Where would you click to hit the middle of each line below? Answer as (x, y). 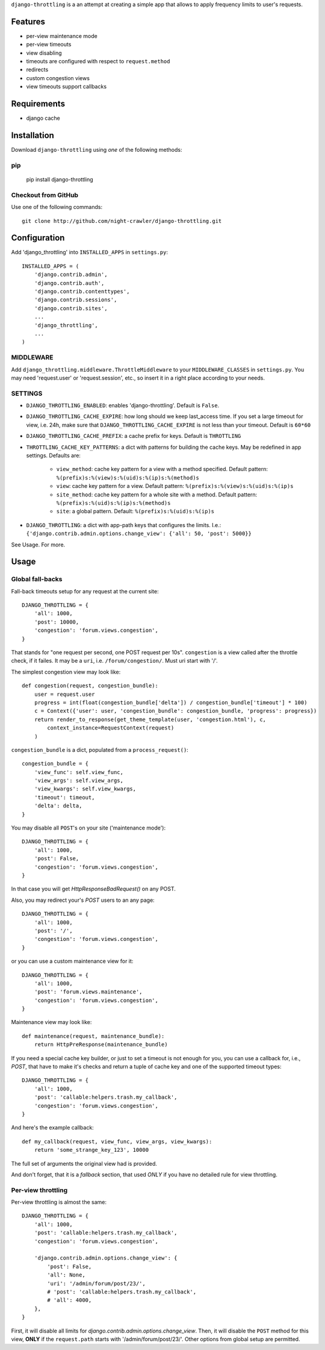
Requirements (38, 104)
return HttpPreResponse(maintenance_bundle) (101, 1045)
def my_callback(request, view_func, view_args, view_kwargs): (117, 1141)
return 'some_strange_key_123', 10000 (91, 1150)
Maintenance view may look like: (51, 1022)
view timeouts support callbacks (67, 87)
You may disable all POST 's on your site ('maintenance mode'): (88, 828)
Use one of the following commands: (57, 207)
